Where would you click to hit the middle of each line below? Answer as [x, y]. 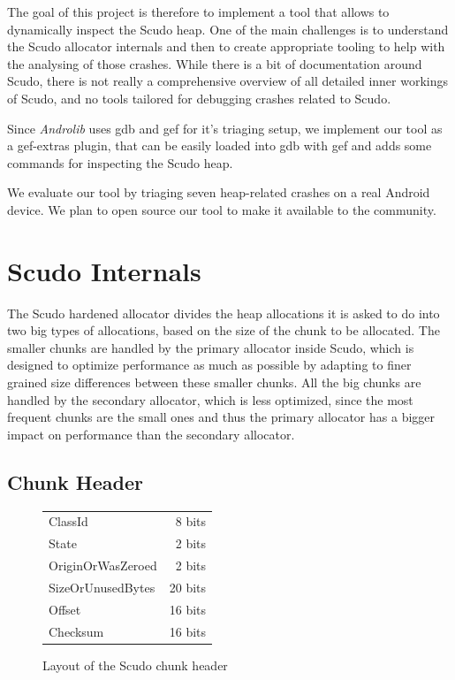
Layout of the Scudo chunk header [135, 665]
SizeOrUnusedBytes [102, 587]
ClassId [68, 521]
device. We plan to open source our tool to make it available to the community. [222, 209]
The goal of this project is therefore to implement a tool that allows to [198, 11]
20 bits [188, 587]
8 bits [191, 521]
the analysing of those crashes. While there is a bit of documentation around [215, 63]
